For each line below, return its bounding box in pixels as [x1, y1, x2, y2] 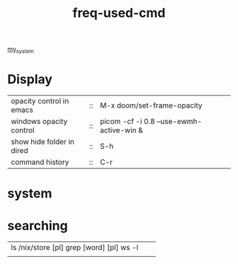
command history [11, 157, 69, 167]
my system [7, 45, 34, 54]
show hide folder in [11, 137, 75, 147]
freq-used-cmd [72, 5, 166, 21]
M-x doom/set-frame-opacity [100, 101, 203, 110]
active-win [100, 125, 137, 135]
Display [7, 71, 53, 88]
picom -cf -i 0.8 [100, 116, 156, 126]
